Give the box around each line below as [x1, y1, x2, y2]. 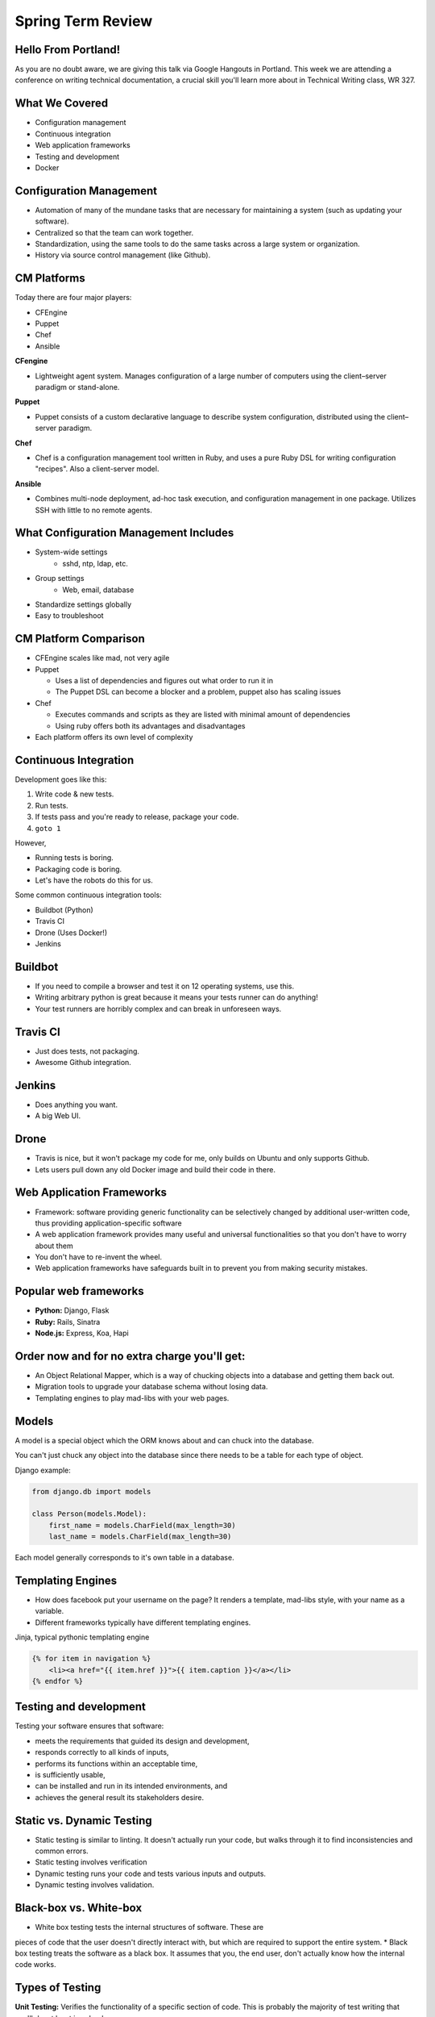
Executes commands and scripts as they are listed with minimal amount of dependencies [55, 710, 350, 720]
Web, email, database [62, 585, 135, 595]
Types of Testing [14, 1981, 101, 1994]
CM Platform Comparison [14, 632, 145, 645]
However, [14, 837, 47, 847]
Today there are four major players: [14, 293, 132, 303]
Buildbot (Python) [35, 904, 94, 915]
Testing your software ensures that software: [14, 1721, 164, 1731]
